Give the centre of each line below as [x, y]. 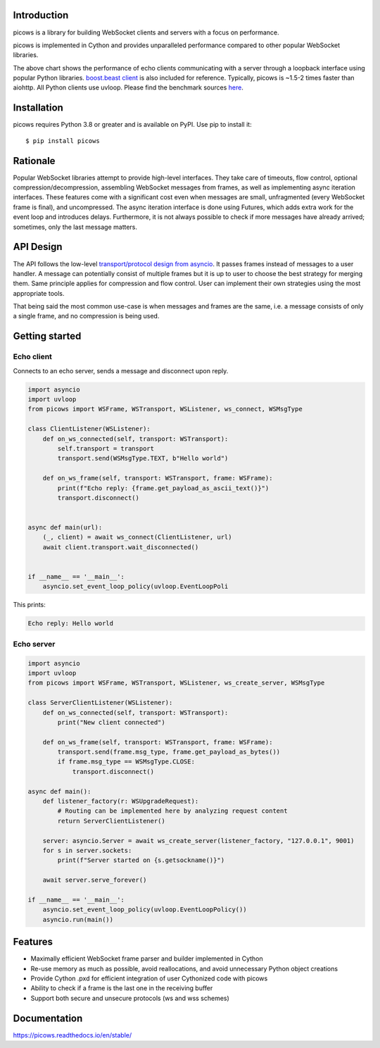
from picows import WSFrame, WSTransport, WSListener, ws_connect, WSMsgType [165, 409]
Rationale [34, 161]
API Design [38, 247]
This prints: [29, 605]
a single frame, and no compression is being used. [86, 316]
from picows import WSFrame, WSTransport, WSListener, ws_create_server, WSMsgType [176, 683]
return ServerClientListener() [111, 821]
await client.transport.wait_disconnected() [121, 547]
